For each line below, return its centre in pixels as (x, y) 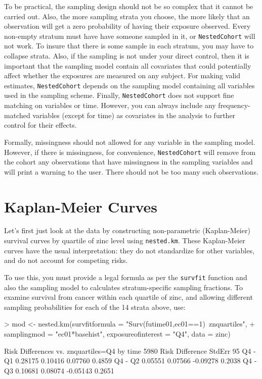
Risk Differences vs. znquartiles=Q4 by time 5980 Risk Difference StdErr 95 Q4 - (130, 350)
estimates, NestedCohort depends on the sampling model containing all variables (129, 85)
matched (17, 115)
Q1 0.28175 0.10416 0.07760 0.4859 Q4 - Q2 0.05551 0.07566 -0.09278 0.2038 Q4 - (130, 361)
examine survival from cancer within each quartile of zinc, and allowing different (128, 297)
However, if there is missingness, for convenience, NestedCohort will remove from (130, 152)
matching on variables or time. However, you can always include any (110, 105)
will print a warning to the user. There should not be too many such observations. (132, 171)
